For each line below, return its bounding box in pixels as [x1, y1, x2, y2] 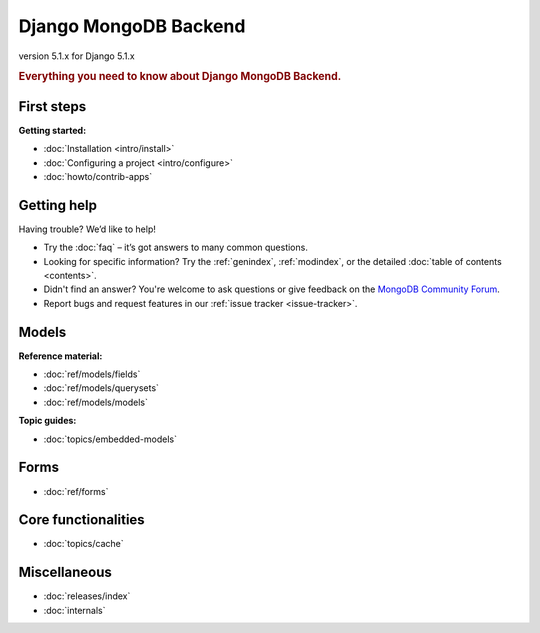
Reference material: [18, 350, 103, 362]
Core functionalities [18, 511, 145, 529]
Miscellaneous [18, 564, 112, 581]
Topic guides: [18, 415, 77, 427]
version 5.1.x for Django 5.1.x [18, 50, 135, 62]
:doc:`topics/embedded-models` [43, 433, 177, 445]
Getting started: [18, 124, 87, 136]
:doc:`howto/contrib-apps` [43, 170, 153, 182]
